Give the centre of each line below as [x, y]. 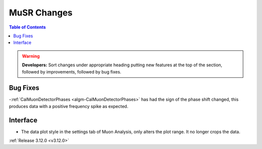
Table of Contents [27, 27]
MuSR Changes [41, 13]
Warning [31, 56]
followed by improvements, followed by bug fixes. [72, 72]
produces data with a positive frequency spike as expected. [69, 106]
